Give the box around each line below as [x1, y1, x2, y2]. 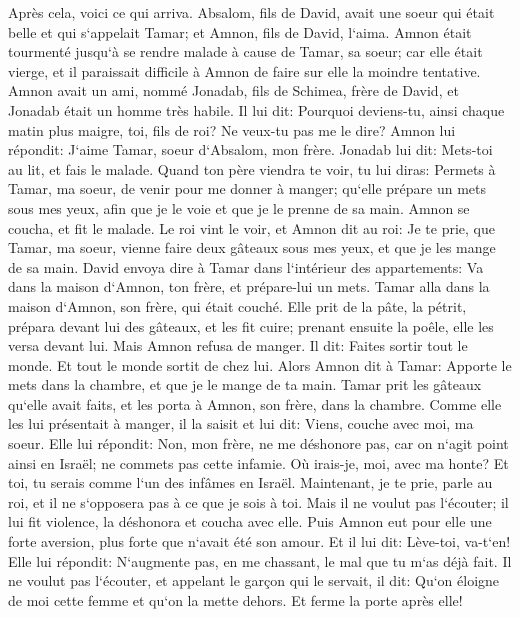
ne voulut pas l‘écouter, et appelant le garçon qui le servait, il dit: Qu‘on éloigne [8, 570, 500, 591]
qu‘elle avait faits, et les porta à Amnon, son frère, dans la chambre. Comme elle [8, 393, 502, 414]
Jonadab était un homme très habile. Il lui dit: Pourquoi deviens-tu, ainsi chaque [8, 99, 505, 120]
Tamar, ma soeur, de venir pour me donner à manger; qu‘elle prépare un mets [8, 178, 487, 199]
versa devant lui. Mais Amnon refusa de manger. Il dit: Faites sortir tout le [8, 335, 468, 356]
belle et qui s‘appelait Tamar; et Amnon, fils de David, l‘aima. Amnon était [8, 21, 472, 42]
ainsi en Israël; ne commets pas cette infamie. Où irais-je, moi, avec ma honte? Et [8, 452, 509, 473]
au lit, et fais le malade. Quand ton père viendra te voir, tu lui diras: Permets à [8, 158, 496, 179]
